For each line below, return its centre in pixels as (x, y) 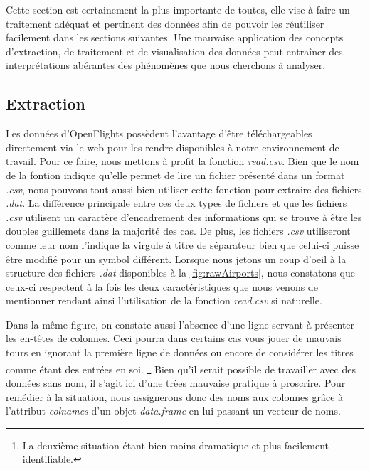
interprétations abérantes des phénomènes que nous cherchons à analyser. (166, 65)
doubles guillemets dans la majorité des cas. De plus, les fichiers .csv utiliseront (178, 231)
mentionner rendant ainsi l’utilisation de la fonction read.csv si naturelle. (164, 300)
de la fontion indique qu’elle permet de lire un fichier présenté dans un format (175, 175)
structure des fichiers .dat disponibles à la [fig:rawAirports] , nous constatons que (180, 273)
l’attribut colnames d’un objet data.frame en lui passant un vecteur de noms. (173, 411)
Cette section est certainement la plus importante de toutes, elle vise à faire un (178, 9)
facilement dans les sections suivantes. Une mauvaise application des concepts (175, 37)
